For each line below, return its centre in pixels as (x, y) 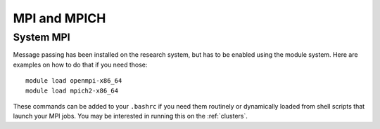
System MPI (42, 37)
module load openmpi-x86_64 (74, 81)
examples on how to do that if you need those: (80, 64)
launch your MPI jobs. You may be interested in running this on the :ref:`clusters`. (130, 116)
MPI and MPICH (59, 18)
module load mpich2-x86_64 (72, 90)
